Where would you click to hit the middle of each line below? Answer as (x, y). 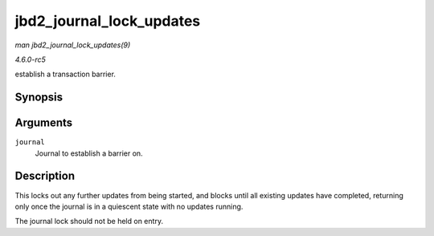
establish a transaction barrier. (66, 74)
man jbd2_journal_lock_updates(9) (73, 45)
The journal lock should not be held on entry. (89, 222)
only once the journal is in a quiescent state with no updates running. (129, 206)
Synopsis (39, 98)
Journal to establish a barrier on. (89, 153)
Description (45, 176)
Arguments (44, 123)
